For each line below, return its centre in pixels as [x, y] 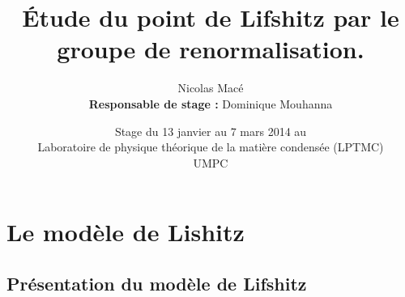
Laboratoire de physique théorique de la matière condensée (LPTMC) [211, 147]
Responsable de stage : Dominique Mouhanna [211, 103]
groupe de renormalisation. [211, 49]
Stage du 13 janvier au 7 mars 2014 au [211, 131]
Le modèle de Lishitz [126, 232]
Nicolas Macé [211, 88]
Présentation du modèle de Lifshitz [157, 283]
